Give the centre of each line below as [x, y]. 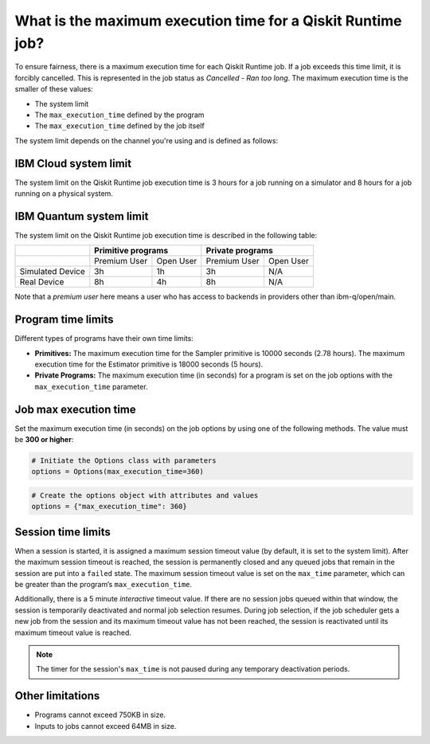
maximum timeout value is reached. [73, 632]
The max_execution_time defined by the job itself [119, 126]
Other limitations [57, 696]
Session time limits [63, 532]
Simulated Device [52, 272]
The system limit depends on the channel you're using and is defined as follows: [147, 140]
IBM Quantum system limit [82, 216]
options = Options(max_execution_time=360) [118, 472]
